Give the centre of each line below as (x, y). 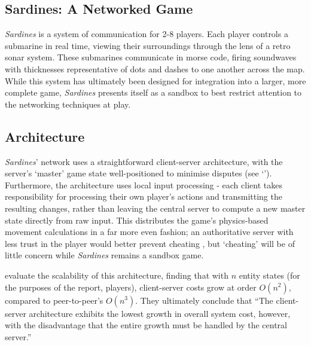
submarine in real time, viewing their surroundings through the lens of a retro (148, 45)
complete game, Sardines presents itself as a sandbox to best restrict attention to (153, 92)
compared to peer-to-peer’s (54, 300)
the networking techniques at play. (68, 104)
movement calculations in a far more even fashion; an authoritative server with (149, 232)
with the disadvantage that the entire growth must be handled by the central (146, 325)
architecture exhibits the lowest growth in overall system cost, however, (160, 313)
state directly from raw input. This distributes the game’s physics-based (137, 220)
